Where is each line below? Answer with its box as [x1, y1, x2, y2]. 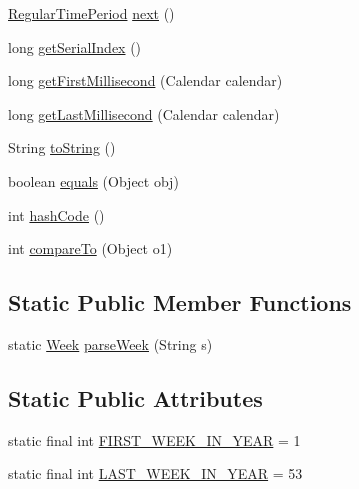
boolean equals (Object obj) [8, 170, 179, 191]
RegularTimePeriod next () [8, 3, 175, 23]
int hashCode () [8, 204, 105, 225]
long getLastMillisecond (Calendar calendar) [8, 103, 280, 124]
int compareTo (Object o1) [8, 238, 173, 259]
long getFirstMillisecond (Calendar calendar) [8, 70, 283, 91]
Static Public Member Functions [8, 287, 352, 318]
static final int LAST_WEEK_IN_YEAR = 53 [8, 463, 303, 484]
